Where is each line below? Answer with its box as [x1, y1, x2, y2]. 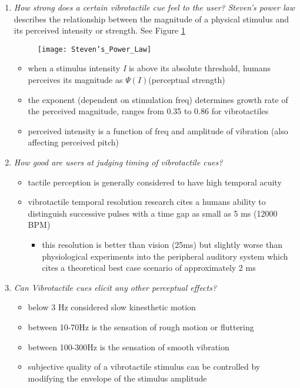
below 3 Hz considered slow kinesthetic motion [28, 301, 196, 313]
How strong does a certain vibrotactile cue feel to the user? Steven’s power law [14, 1, 295, 13]
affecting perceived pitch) [28, 136, 119, 148]
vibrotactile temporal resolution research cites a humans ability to [28, 195, 266, 208]
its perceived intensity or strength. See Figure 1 [14, 24, 185, 37]
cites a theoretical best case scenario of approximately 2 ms [42, 261, 256, 274]
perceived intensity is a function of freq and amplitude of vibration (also [28, 124, 288, 137]
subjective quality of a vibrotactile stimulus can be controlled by [28, 360, 261, 373]
